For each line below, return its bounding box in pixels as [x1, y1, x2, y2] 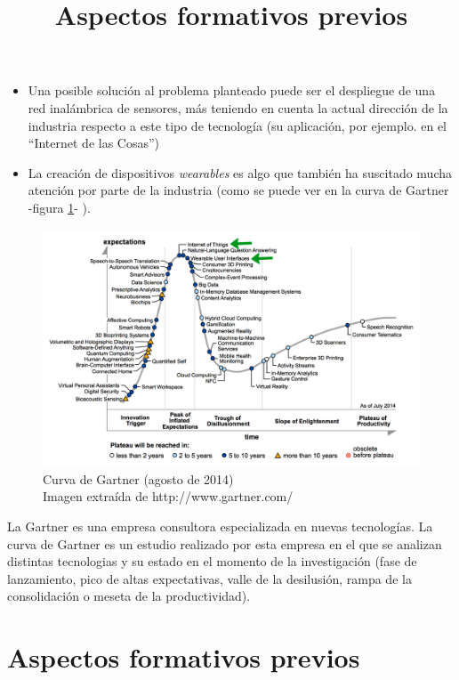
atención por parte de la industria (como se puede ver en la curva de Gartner [28, 181, 449, 199]
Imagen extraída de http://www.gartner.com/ [43, 487, 294, 506]
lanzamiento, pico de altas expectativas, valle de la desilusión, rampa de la [7, 569, 412, 587]
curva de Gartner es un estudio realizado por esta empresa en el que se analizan [7, 534, 442, 553]
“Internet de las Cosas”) [28, 134, 160, 152]
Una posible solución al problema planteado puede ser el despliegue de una [28, 81, 436, 100]
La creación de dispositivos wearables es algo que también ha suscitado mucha [28, 163, 453, 182]
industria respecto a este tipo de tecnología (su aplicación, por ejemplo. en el [28, 116, 447, 134]
